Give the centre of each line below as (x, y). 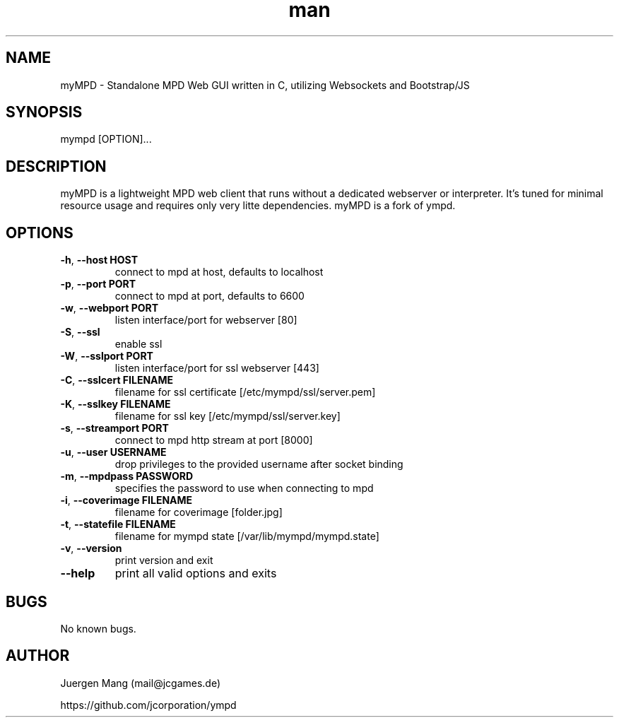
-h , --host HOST (99, 260)
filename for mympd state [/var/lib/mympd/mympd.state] (247, 536)
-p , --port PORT (98, 284)
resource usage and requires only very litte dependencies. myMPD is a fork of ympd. (258, 206)
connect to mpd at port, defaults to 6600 (210, 296)
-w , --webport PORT (110, 308)
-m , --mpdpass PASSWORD (127, 476)
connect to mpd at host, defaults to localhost (219, 272)
